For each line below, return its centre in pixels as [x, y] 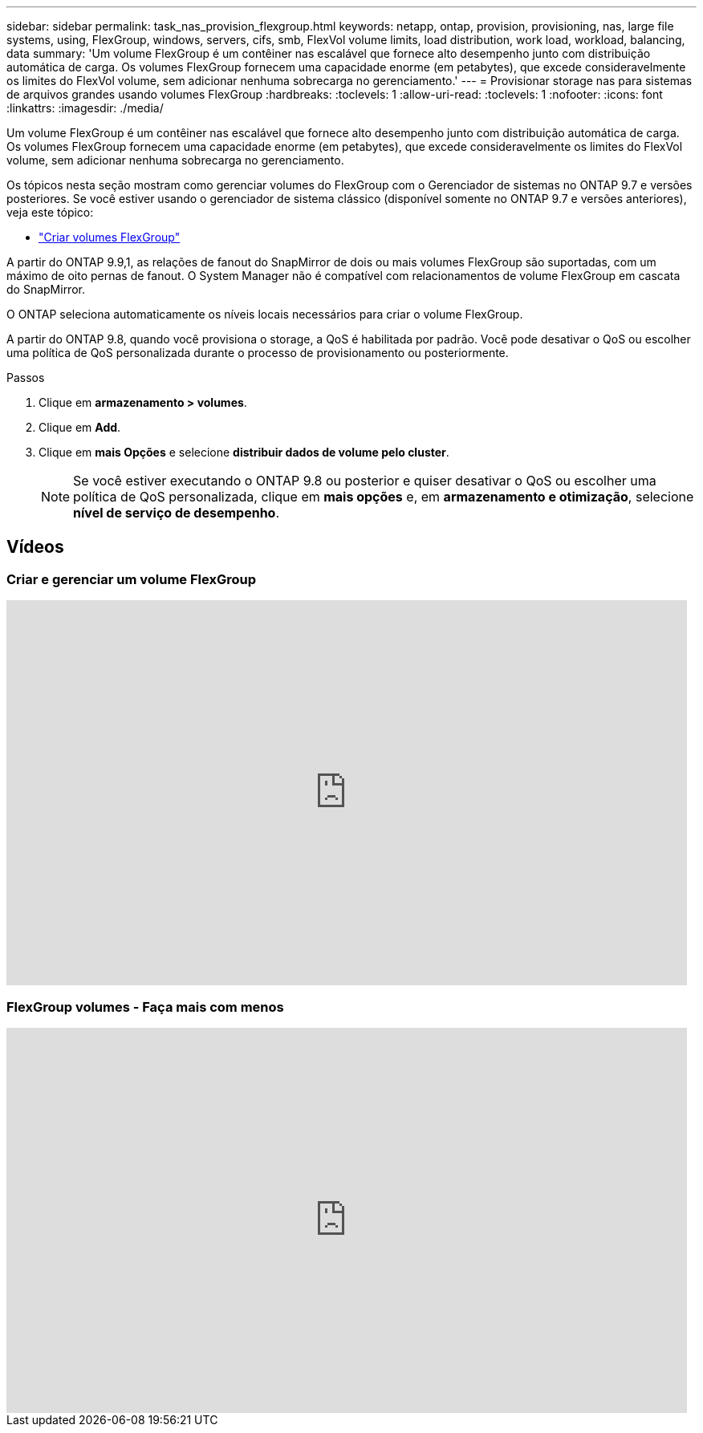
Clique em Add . [80, 427]
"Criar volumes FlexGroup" [110, 237]
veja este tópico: [50, 212]
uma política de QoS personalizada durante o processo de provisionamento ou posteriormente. [258, 353]
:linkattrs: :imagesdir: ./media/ [85, 108]
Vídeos [35, 547]
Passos [26, 378]
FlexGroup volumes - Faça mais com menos [145, 1007]
